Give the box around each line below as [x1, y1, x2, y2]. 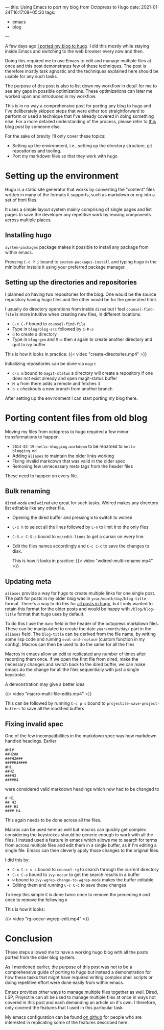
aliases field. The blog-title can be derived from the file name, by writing [5, 631, 156, 637]
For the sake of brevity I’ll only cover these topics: [5, 133, 106, 139]
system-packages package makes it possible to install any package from [5, 244, 149, 250]
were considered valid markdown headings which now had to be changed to [5, 786, 160, 792]
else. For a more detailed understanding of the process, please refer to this [5, 119, 156, 124]
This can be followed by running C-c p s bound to [5, 700, 106, 706]
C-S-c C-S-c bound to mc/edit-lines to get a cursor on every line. [12, 534, 145, 540]
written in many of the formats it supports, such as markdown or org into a [5, 191, 155, 198]
